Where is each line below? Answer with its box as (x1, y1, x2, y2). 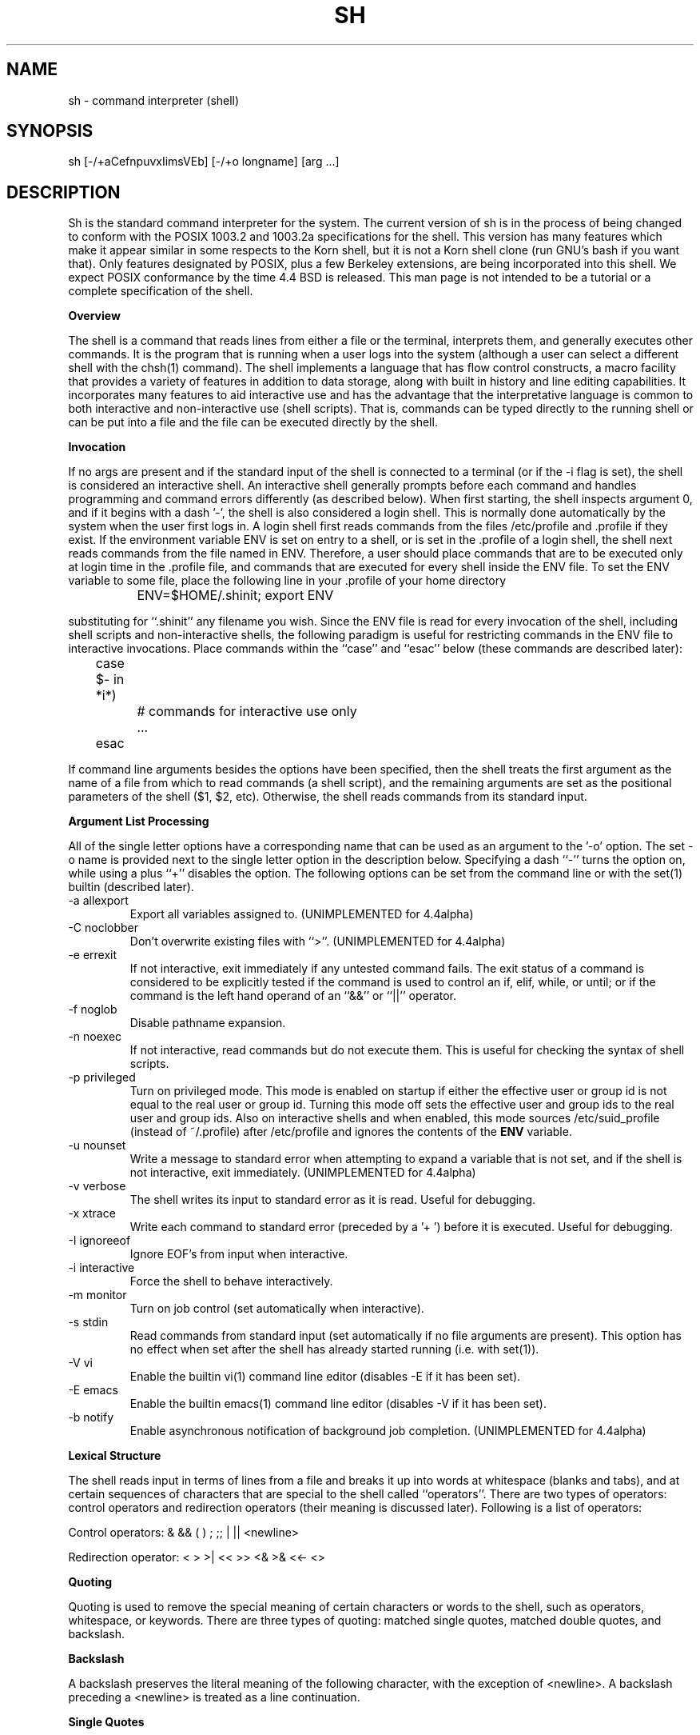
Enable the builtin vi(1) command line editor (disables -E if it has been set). (129, 1369, 521, 1384)
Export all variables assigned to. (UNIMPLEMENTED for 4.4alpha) (129, 907, 474, 921)
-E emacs (68, 1383, 118, 1397)
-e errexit (68, 948, 117, 962)
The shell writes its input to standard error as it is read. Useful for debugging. (129, 1193, 536, 1207)
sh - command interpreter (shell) (68, 93, 240, 107)
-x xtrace (68, 1206, 116, 1221)
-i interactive (68, 1261, 135, 1275)
